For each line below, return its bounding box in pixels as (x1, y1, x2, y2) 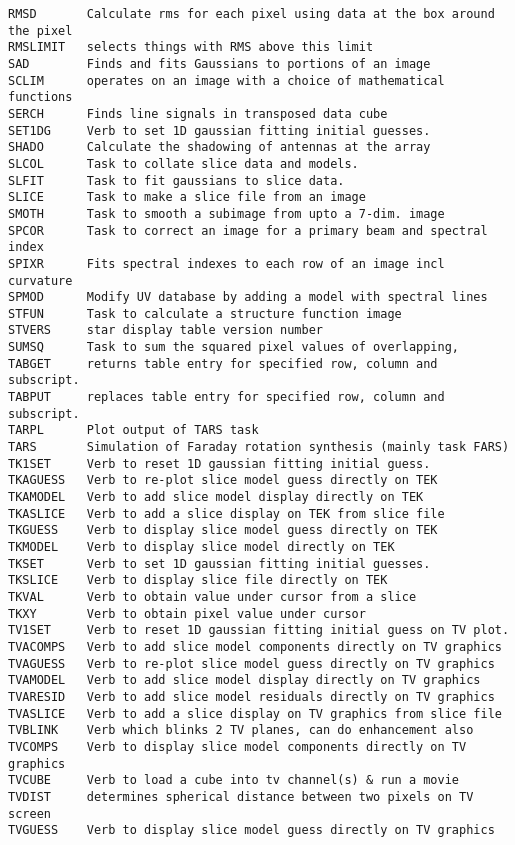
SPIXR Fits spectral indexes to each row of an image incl (8, 256, 445, 271)
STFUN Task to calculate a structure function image (8, 306, 402, 321)
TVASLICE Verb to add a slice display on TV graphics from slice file (8, 706, 502, 721)
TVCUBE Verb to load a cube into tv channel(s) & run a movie (8, 773, 460, 788)
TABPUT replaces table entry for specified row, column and (8, 390, 445, 405)
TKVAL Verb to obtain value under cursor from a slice (8, 589, 417, 604)
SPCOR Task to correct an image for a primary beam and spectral (8, 223, 488, 238)
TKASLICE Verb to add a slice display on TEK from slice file (8, 506, 445, 521)
